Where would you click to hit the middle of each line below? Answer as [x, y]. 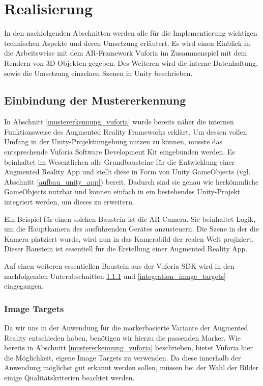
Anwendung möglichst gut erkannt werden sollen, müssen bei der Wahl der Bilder [131, 367]
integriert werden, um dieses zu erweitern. [69, 202]
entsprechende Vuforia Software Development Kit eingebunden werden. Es [120, 152]
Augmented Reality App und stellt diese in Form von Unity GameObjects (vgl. [127, 172]
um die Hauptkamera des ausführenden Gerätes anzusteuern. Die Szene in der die [131, 229]
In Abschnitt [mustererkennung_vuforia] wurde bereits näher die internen [119, 122]
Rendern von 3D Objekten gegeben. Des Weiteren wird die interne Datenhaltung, [131, 62]
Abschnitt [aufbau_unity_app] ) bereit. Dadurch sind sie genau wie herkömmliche [131, 181]
